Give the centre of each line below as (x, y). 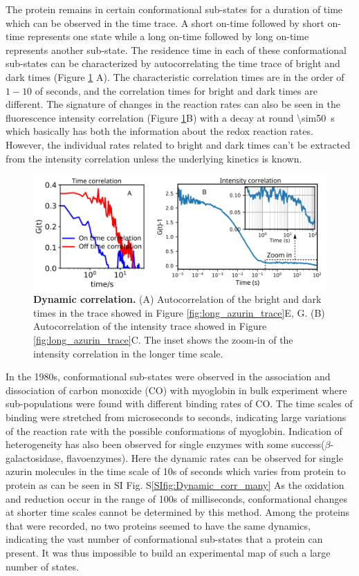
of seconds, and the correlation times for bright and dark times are (176, 90)
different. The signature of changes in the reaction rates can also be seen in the (173, 104)
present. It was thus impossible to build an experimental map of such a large (168, 552)
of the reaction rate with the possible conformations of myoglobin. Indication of (174, 430)
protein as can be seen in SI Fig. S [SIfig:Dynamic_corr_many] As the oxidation (175, 485)
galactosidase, (35, 457)
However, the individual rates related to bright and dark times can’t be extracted (178, 144)
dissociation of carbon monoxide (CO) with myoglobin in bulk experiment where (176, 390)
